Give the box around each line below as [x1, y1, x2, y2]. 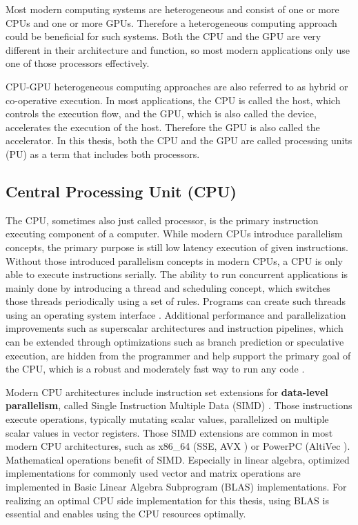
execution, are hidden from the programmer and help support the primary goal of [6, 348, 351, 362]
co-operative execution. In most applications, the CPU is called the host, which [6, 92, 341, 107]
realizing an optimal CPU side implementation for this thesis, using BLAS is [6, 493, 329, 507]
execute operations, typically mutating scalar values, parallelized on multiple [6, 412, 329, 426]
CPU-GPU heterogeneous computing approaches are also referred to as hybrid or [6, 79, 348, 93]
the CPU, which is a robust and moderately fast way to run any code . [6, 361, 305, 376]
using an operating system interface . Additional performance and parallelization [6, 307, 346, 321]
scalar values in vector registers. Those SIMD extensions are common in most [6, 425, 333, 439]
